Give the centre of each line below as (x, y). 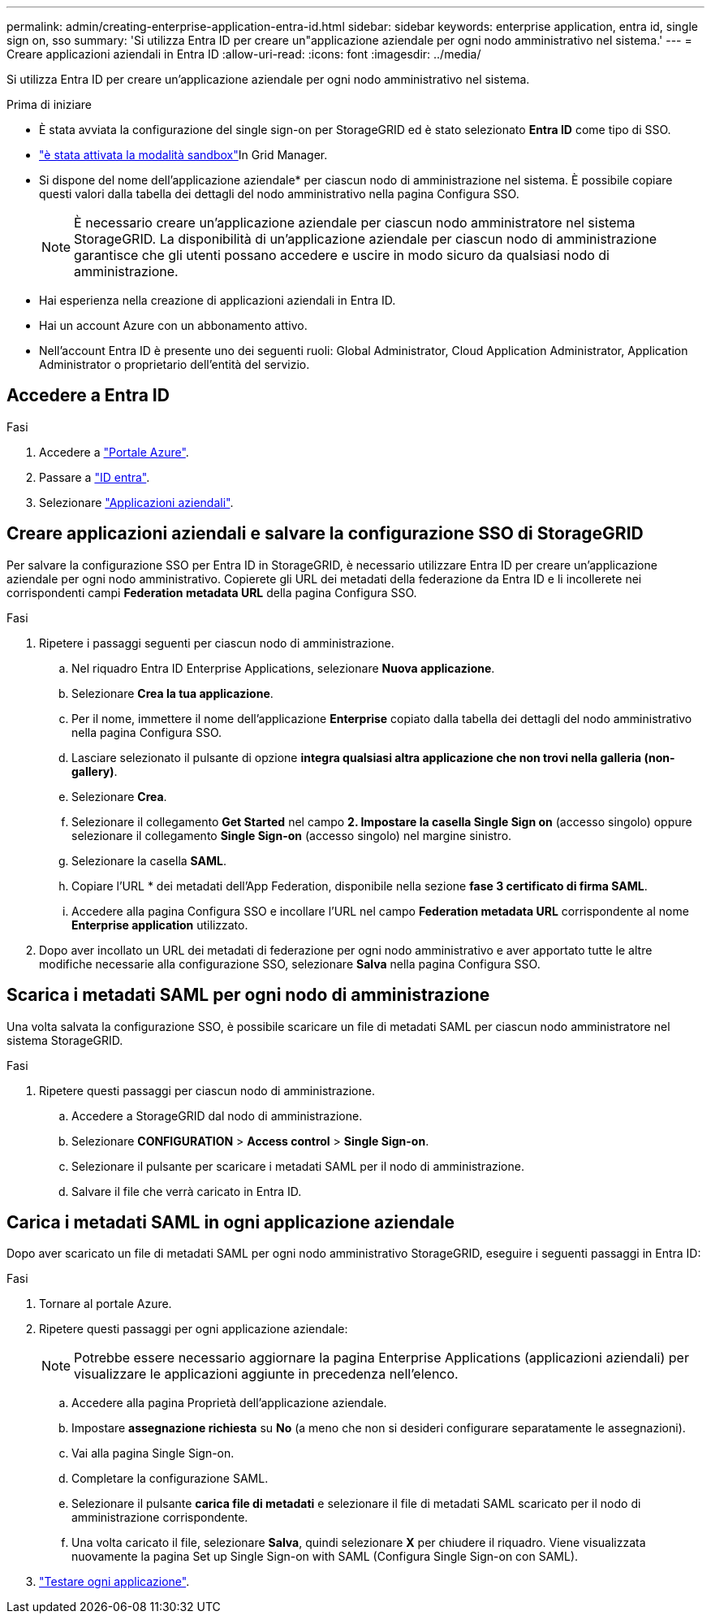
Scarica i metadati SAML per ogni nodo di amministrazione (248, 995)
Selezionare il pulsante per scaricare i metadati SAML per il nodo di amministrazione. (298, 1166)
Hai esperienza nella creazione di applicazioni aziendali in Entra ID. (218, 300)
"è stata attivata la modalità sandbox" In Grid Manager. (183, 155)
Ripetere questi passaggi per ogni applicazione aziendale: (194, 1329)
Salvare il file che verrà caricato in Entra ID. (187, 1191)
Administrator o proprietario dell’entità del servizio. (175, 364)
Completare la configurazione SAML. (170, 1479)
